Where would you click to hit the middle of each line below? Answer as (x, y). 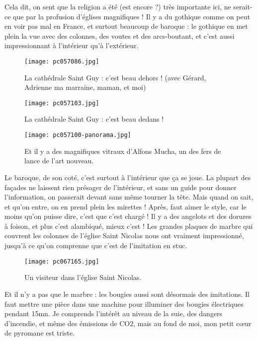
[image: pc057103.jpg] (62, 103)
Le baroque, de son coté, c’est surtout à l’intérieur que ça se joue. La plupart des (128, 177)
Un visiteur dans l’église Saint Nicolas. (83, 277)
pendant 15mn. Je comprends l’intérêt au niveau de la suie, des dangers (114, 313)
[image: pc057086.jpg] (62, 61)
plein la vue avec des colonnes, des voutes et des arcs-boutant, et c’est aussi (120, 35)
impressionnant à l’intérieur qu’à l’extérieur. (72, 45)
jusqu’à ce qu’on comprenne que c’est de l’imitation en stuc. (96, 245)
